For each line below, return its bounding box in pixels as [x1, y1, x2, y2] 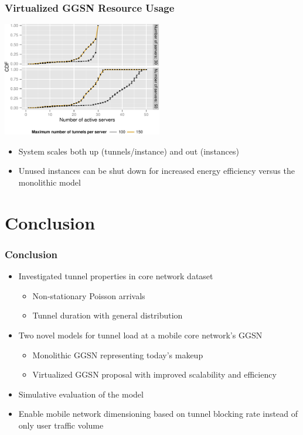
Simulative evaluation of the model [18, 388, 144, 400]
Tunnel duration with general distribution [32, 309, 183, 321]
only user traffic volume [18, 419, 104, 431]
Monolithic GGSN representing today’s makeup [32, 348, 203, 361]
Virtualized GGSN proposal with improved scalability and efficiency [32, 368, 277, 381]
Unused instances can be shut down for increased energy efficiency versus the [18, 165, 295, 177]
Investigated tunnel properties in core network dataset [18, 270, 213, 282]
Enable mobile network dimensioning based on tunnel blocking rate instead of [18, 407, 298, 420]
